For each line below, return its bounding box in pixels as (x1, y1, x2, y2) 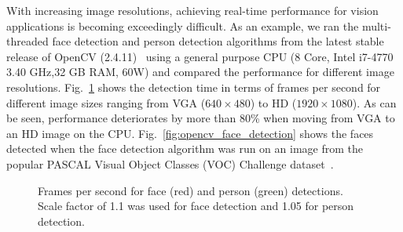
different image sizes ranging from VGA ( (6, 94, 206, 111)
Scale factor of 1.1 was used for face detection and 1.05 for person (38, 198, 354, 214)
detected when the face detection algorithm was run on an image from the (6, 140, 363, 157)
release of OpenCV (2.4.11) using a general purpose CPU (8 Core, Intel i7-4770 (6, 48, 394, 64)
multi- (361, 17, 391, 34)
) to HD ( (250, 94, 297, 111)
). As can (352, 94, 397, 111)
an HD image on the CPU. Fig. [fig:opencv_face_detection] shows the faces (6, 125, 374, 141)
